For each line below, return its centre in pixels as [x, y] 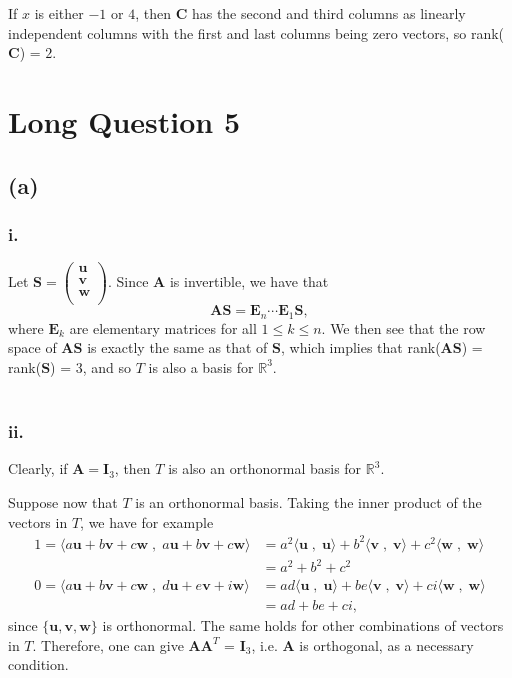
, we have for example [147, 521]
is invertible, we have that [249, 281]
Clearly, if [38, 468]
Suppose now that [63, 501]
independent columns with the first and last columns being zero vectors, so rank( [256, 32]
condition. [38, 664]
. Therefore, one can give [108, 644]
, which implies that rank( [361, 347]
